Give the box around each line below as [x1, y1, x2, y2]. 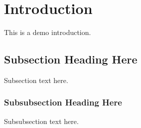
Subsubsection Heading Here [4, 96, 122, 108]
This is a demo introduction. [4, 27, 91, 37]
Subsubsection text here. [4, 115, 79, 126]
